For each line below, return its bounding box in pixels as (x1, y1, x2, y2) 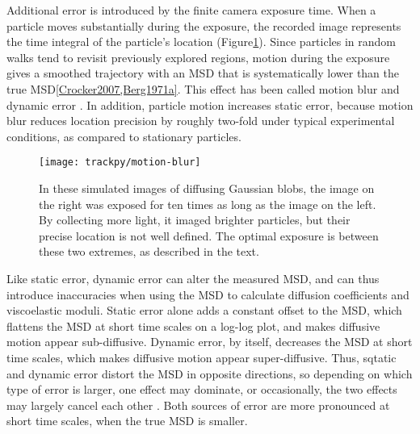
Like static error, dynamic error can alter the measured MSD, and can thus (6, 269, 380, 286)
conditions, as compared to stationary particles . (6, 127, 241, 144)
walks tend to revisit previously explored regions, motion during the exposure (6, 48, 390, 65)
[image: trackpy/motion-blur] (39, 156, 201, 169)
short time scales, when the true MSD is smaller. (6, 412, 248, 429)
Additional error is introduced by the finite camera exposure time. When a (6, 2, 376, 18)
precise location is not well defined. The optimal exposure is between (39, 227, 379, 244)
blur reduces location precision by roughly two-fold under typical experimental (6, 112, 395, 129)
